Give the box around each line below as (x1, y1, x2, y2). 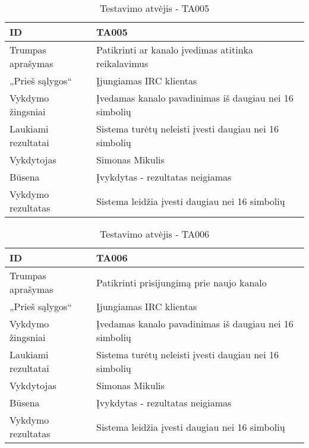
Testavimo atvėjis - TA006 (99, 227, 210, 241)
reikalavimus (96, 56, 149, 70)
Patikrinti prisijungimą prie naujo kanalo (96, 275, 267, 289)
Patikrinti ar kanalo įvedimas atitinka (96, 43, 253, 56)
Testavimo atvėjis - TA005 (99, 1, 210, 15)
